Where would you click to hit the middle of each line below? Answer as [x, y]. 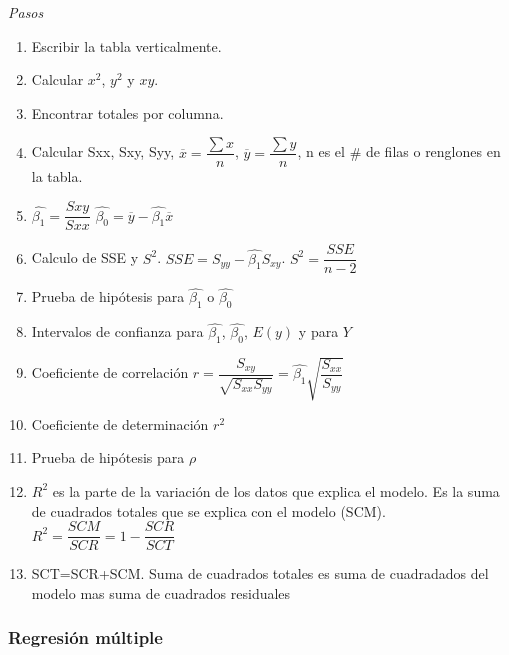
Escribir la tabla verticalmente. [126, 45]
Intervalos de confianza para [117, 331]
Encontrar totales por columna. [127, 112]
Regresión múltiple [85, 637]
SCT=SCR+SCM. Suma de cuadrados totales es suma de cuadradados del [260, 573]
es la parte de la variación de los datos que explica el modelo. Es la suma [276, 490]
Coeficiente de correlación [110, 372]
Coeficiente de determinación [120, 423]
